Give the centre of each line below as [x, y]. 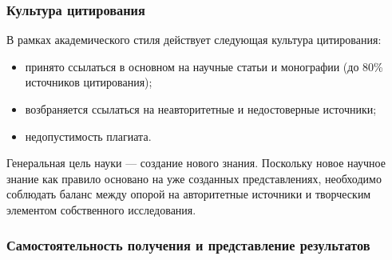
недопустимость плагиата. [88, 136]
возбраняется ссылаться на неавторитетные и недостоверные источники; [201, 109]
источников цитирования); [89, 82]
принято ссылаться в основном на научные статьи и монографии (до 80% [204, 66]
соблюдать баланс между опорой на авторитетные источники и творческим [189, 194]
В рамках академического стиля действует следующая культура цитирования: [194, 40]
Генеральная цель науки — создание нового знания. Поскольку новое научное [196, 163]
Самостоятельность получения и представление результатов [188, 245]
